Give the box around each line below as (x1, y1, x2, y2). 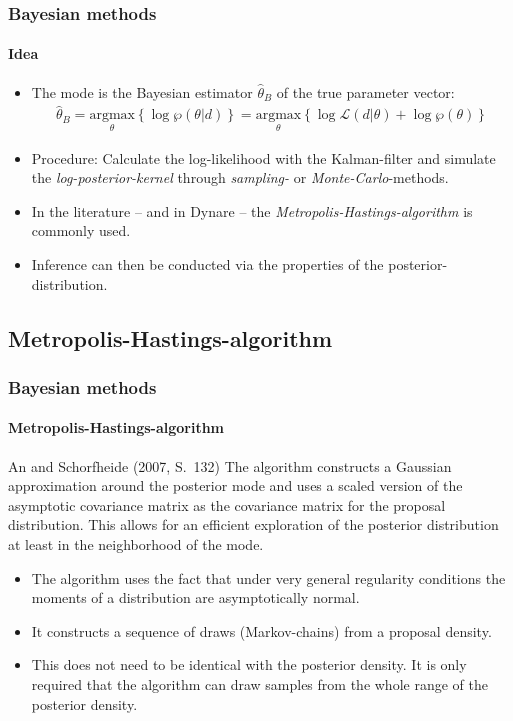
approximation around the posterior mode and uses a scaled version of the (8, 475, 463, 496)
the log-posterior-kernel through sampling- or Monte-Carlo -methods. (31, 167, 449, 188)
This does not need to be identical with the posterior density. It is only (31, 654, 467, 675)
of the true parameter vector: (276, 81, 455, 102)
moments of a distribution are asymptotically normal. (31, 587, 360, 608)
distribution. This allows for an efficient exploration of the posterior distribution (8, 514, 499, 535)
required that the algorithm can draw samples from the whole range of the (31, 674, 488, 695)
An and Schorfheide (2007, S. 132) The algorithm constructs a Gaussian (8, 455, 452, 476)
